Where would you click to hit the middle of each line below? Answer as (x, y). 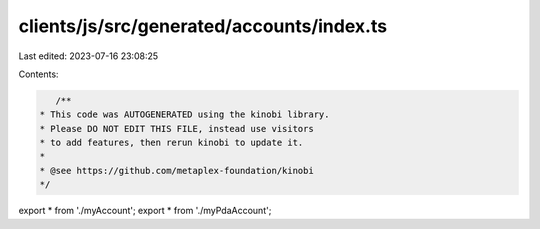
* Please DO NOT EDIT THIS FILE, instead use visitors (176, 128)
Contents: (38, 74)
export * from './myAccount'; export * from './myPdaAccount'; (145, 211)
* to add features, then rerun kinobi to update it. (171, 143)
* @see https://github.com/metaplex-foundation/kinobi (176, 170)
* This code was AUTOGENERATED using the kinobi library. (184, 114)
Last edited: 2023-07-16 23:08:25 (88, 56)
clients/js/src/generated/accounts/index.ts (203, 26)
